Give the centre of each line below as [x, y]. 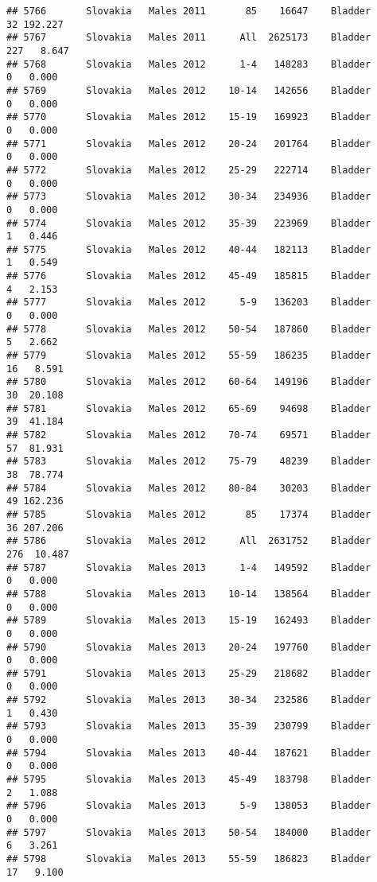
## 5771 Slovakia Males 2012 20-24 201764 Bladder [189, 144]
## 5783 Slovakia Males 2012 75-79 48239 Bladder [189, 462]
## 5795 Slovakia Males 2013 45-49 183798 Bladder [189, 780]
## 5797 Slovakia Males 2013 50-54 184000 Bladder [189, 832]
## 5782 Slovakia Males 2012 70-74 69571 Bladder [189, 435]
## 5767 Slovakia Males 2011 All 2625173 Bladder [189, 38]
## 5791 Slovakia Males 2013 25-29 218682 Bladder [189, 673]
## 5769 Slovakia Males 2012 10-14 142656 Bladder [189, 90]
